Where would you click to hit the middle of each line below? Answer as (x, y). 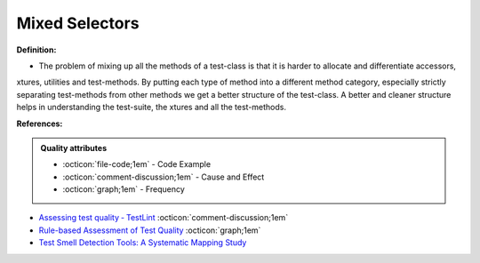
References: (40, 124)
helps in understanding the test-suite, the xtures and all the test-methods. (152, 108)
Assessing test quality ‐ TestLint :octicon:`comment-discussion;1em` (164, 218)
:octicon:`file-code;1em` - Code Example (137, 164)
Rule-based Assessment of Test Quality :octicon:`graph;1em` (150, 230)
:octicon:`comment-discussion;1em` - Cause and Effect (164, 177)
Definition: (36, 50)
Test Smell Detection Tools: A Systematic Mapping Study (143, 243)
